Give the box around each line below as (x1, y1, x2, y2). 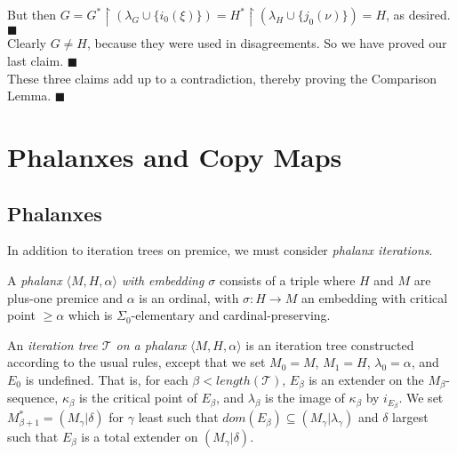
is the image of (265, 388, 345, 407)
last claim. (7, 52, 64, 69)
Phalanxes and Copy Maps (7, 138, 342, 174)
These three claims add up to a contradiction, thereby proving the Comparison (7, 68, 437, 87)
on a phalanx (116, 335, 187, 354)
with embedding (121, 270, 204, 289)
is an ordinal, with (139, 288, 239, 307)
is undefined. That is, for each (25, 370, 188, 388)
